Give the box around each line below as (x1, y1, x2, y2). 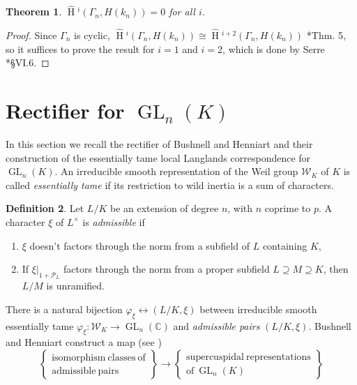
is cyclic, (74, 28, 110, 43)
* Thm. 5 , (306, 28, 346, 43)
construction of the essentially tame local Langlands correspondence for (6, 150, 311, 165)
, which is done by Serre (222, 41, 325, 56)
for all (169, 4, 195, 19)
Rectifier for (6, 96, 125, 124)
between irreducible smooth (199, 301, 317, 316)
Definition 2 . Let (6, 201, 84, 216)
